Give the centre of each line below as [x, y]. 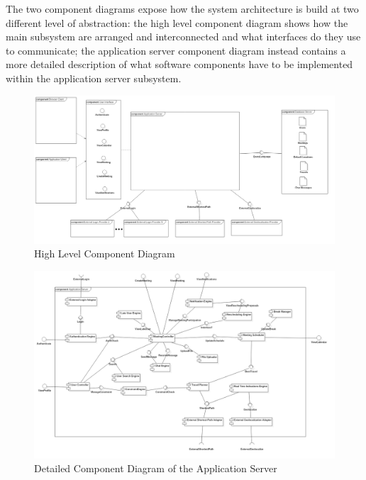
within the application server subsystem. [94, 78]
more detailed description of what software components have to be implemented [179, 64]
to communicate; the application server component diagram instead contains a [176, 50]
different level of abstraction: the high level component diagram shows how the [177, 22]
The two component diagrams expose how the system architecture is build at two [182, 9]
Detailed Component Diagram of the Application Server [156, 468]
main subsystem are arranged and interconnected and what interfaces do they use [183, 37]
